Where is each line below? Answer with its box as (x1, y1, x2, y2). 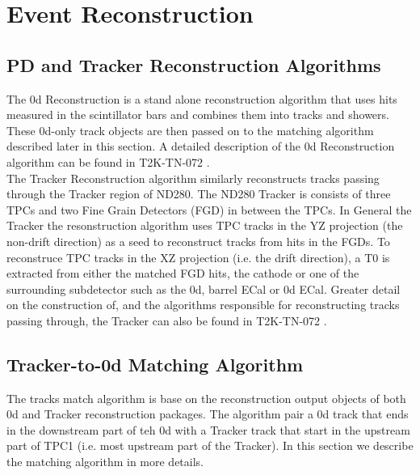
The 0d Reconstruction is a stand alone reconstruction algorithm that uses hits (6, 90, 397, 107)
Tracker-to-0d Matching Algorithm (6, 351, 304, 376)
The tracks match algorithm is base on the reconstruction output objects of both (6, 389, 406, 406)
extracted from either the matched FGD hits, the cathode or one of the (6, 265, 359, 282)
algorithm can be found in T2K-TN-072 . (6, 153, 210, 170)
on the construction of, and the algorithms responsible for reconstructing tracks (6, 296, 400, 313)
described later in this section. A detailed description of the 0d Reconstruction (6, 138, 395, 155)
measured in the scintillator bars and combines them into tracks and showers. (6, 106, 389, 123)
